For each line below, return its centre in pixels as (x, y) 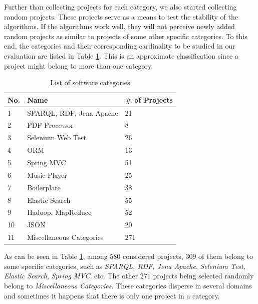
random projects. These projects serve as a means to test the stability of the (121, 16)
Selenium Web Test (57, 137)
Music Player (47, 175)
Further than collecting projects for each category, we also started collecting (120, 7)
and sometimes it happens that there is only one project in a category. (112, 295)
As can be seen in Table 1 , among (56, 256)
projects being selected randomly (203, 276)
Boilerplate (44, 187)
